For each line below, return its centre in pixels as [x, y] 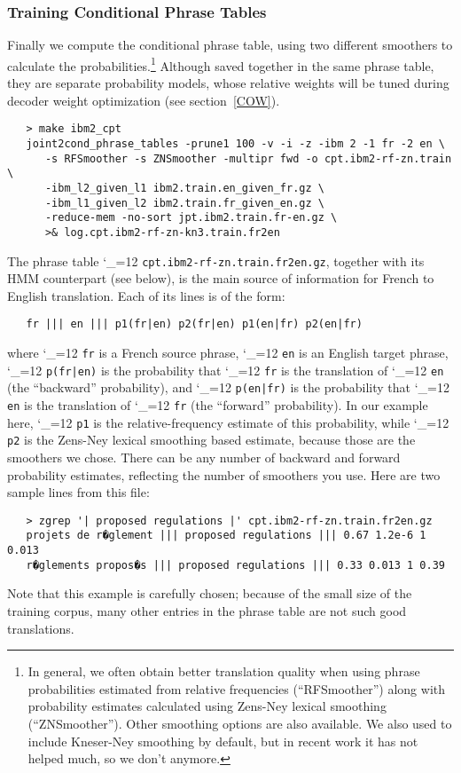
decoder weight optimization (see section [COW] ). [144, 100]
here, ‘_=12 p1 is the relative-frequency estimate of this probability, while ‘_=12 [228, 422]
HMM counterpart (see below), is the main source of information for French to [221, 278]
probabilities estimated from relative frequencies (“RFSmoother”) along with [237, 688]
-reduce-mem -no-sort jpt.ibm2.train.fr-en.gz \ [191, 218]
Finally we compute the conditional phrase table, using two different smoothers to [230, 45]
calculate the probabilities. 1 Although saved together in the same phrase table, [221, 64]
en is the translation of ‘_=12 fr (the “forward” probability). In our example [218, 404]
